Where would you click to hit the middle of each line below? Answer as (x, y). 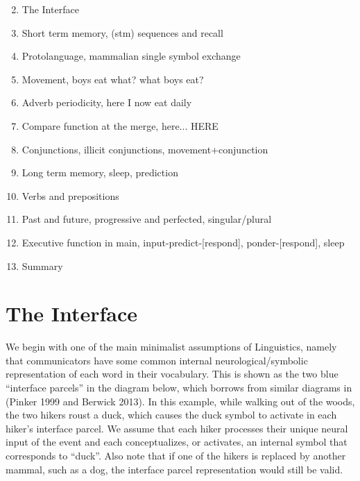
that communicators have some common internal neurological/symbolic (157, 360)
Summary (42, 265)
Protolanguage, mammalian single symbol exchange (131, 56)
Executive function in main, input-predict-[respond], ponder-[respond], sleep (183, 242)
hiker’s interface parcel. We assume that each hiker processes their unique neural (177, 428)
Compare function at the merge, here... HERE (120, 125)
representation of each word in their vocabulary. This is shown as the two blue (172, 374)
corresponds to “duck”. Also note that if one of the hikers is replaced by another (176, 455)
